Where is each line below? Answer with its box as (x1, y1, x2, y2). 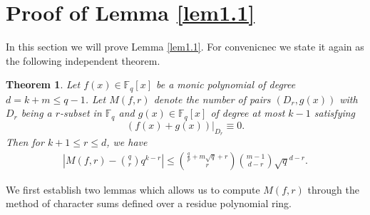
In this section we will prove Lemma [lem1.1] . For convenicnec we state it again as (6, 39, 364, 54)
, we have (106, 135, 148, 150)
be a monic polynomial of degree (156, 77, 296, 92)
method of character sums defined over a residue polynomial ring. (6, 196, 292, 211)
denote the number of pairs (153, 91, 271, 106)
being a (21, 105, 52, 120)
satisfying (314, 105, 356, 120)
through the (307, 182, 359, 196)
